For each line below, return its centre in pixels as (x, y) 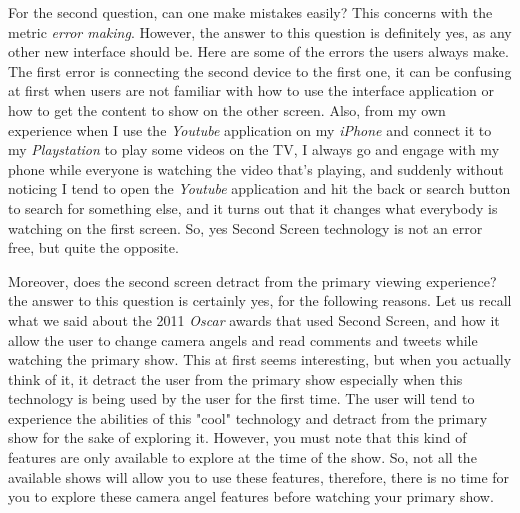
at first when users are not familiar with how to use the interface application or (251, 90)
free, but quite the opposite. (93, 247)
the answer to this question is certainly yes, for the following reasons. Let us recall (260, 300)
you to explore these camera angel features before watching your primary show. (251, 496)
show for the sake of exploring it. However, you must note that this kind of (237, 437)
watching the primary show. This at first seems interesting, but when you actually (260, 359)
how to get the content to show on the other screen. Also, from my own (227, 109)
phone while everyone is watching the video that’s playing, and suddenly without (256, 168)
